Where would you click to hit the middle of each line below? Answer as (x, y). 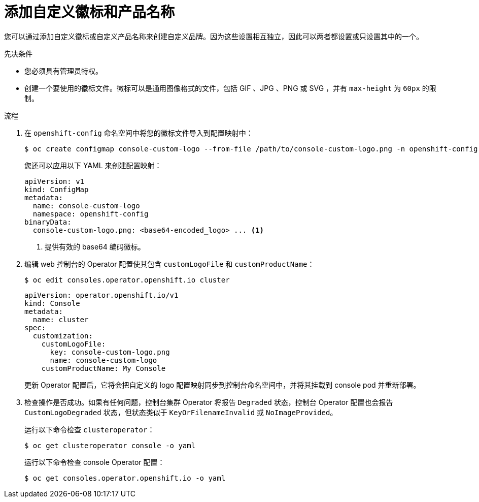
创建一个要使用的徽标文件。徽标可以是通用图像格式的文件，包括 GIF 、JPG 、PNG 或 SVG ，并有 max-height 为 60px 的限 (230, 88)
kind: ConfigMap (57, 189)
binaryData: (48, 222)
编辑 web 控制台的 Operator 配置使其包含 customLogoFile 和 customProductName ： (169, 264)
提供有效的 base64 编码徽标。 (95, 246)
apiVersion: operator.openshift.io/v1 (101, 295)
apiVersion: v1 (55, 181)
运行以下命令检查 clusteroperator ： (90, 429)
